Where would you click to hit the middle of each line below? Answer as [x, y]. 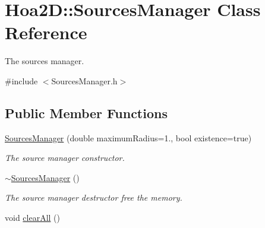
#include [21, 80]
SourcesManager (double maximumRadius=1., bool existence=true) [128, 137]
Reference [46, 32]
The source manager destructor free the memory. [94, 197]
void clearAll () [33, 218]
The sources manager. [45, 61]
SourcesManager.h [84, 80]
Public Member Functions [86, 113]
